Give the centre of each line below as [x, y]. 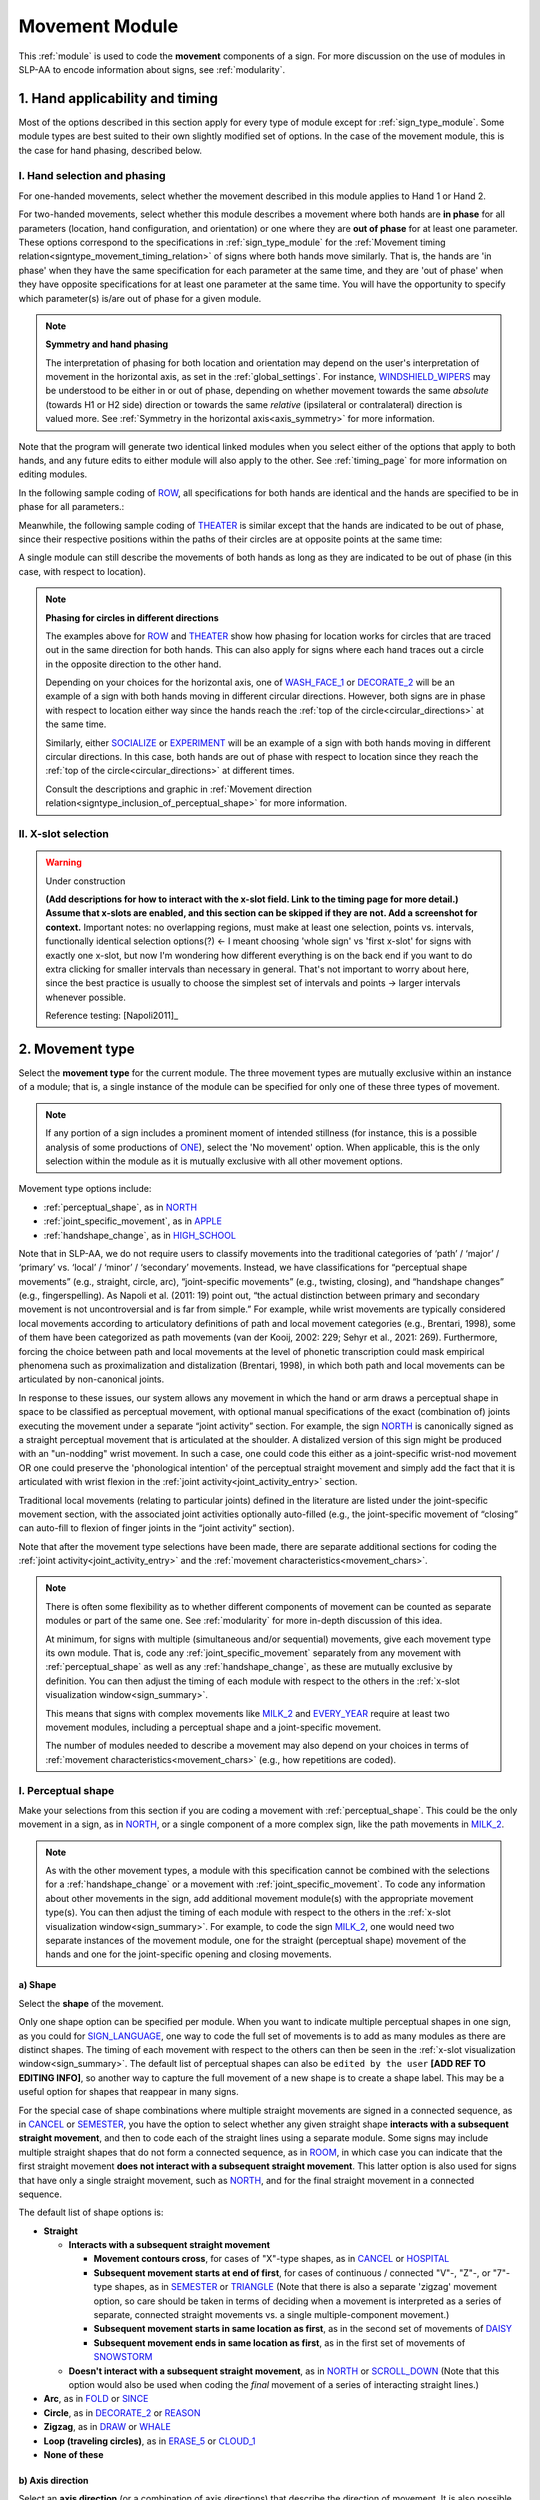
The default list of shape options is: [91, 2212]
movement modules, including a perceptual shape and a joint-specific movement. [213, 1727]
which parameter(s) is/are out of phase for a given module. [140, 298]
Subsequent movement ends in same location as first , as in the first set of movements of [279, 2342]
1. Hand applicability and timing [118, 98]
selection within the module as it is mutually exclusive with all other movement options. [224, 1161]
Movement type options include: [85, 1189]
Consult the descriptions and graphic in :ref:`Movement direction [178, 789]
